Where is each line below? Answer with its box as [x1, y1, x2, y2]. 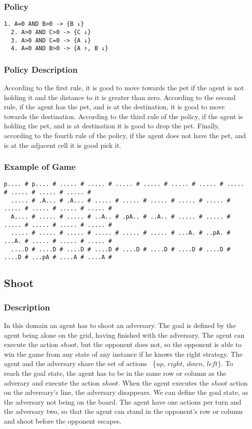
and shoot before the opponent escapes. [4, 415, 122, 426]
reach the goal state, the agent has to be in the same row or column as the [4, 368, 226, 378]
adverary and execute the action [4, 377, 100, 388]
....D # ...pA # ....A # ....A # [4, 254, 112, 261]
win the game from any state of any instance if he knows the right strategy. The [4, 348, 243, 359]
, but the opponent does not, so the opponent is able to [76, 339, 242, 349]
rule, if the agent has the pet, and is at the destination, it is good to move [4, 102, 225, 112]
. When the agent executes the [118, 377, 209, 388]
